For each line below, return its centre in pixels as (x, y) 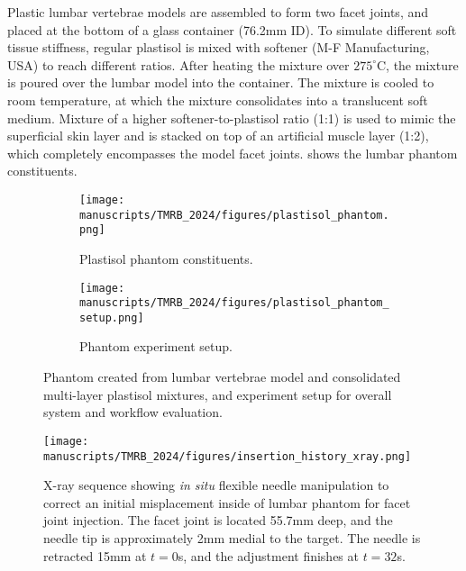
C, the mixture (417, 64)
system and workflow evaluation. (133, 412)
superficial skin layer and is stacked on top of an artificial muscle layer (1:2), (218, 136)
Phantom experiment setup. (156, 346)
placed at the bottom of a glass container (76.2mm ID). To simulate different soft (232, 29)
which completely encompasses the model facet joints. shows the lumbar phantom (233, 153)
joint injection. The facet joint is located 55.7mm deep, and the (218, 520)
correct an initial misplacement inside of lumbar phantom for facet (227, 502)
